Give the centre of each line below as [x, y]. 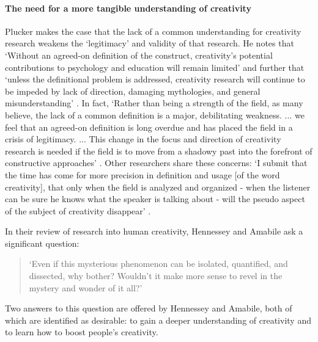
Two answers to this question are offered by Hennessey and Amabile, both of [149, 308]
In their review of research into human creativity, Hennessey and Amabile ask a [154, 231]
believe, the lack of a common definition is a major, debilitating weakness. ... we [155, 115]
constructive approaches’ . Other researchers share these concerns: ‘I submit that [156, 163]
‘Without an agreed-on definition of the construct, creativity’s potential [139, 55]
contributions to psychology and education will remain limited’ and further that [155, 67]
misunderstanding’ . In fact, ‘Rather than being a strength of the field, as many [154, 103]
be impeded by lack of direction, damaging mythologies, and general [133, 91]
